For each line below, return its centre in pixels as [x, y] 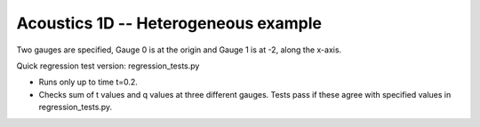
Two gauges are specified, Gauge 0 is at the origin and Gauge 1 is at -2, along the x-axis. [179, 50]
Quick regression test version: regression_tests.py [108, 66]
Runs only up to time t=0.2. [88, 82]
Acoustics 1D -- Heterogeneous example [169, 23]
